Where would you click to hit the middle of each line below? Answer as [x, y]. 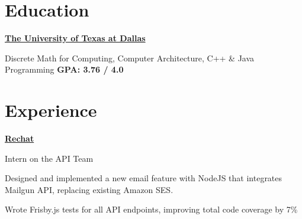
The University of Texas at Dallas [75, 38]
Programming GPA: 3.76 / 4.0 [64, 69]
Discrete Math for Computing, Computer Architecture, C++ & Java [130, 58]
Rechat [20, 138]
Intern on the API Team [49, 158]
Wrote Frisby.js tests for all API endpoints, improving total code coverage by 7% [151, 209]
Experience [51, 110]
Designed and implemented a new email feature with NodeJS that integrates [144, 178]
